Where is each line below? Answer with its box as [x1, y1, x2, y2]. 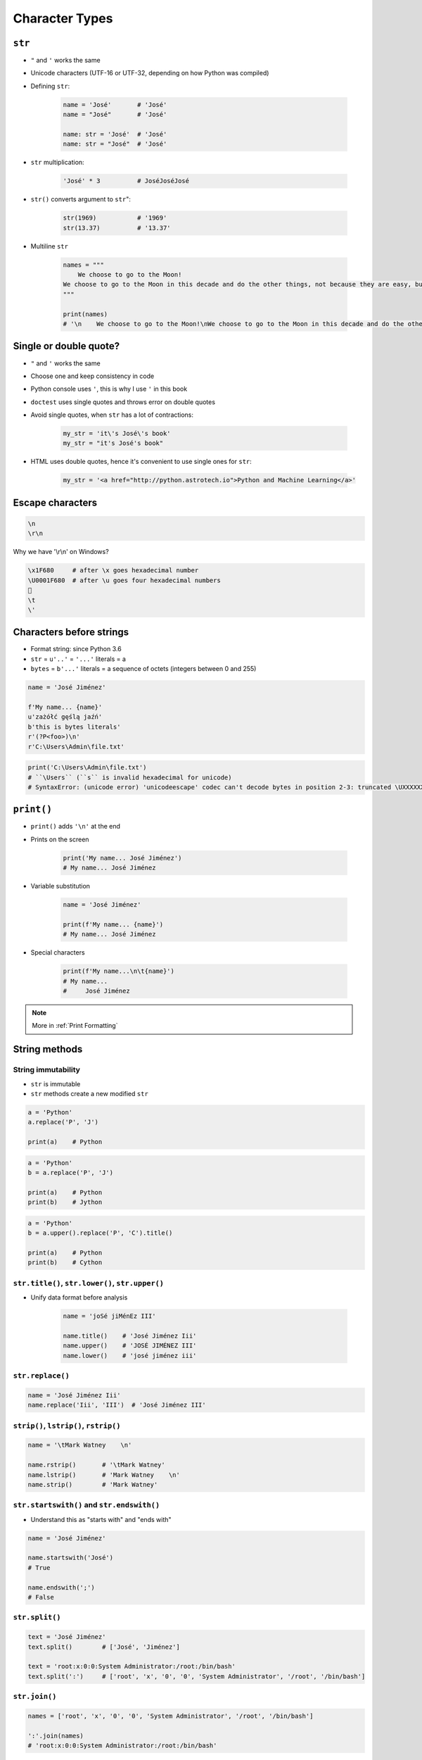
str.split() [13, 1613, 61, 1622]
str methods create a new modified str [30, 1090, 149, 1098]
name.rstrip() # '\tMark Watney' [27, 1461, 165, 1469]
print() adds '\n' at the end [30, 822, 121, 831]
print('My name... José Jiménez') [63, 854, 182, 862]
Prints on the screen [30, 835, 89, 843]
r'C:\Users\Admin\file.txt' [27, 743, 124, 750]
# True [27, 1564, 51, 1571]
